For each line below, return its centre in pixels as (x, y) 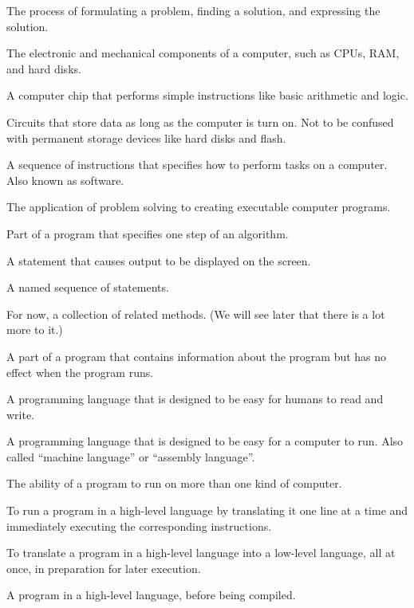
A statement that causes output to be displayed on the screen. (159, 260)
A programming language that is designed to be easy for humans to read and (195, 399)
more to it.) (35, 329)
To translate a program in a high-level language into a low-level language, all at (201, 553)
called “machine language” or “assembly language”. (131, 456)
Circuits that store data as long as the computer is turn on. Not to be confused (200, 122)
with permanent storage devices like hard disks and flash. (146, 137)
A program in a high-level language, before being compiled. (151, 595)
